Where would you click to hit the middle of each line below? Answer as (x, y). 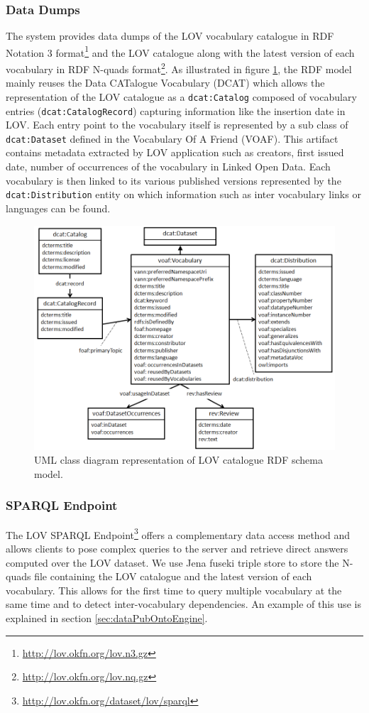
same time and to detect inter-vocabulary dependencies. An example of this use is (183, 604)
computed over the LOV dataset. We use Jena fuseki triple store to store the (172, 562)
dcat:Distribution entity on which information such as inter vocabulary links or (183, 194)
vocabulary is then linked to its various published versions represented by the (174, 180)
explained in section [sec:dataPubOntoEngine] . (107, 617)
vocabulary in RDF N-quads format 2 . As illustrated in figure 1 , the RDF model (179, 68)
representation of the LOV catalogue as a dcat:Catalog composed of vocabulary (181, 96)
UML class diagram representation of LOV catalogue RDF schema (178, 460)
